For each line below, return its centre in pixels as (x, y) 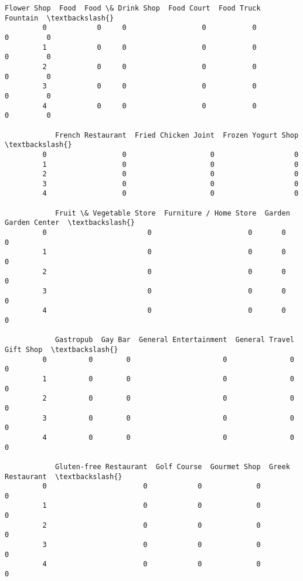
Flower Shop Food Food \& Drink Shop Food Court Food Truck (133, 8)
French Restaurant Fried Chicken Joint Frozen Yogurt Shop (177, 135)
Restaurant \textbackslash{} (64, 476)
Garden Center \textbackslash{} (70, 223)
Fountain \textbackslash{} (59, 18)
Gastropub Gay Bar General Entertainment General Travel (174, 340)
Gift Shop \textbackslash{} (62, 349)
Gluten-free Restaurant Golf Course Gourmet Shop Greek (172, 466)
